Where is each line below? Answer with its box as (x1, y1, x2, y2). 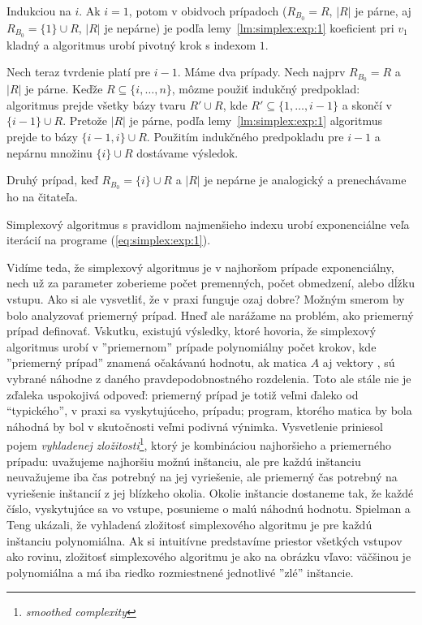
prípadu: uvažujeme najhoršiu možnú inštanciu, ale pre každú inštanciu (6, 452, 361, 469)
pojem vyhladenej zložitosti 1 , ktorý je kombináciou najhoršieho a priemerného (6, 434, 391, 453)
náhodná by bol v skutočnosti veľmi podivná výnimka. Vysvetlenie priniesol (6, 417, 383, 434)
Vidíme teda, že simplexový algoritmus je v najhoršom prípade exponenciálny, (6, 258, 394, 275)
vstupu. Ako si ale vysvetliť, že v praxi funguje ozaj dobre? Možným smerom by (6, 290, 405, 307)
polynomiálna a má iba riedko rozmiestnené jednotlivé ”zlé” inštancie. (6, 563, 354, 580)
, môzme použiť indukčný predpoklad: (171, 80, 360, 97)
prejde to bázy (6, 127, 78, 144)
